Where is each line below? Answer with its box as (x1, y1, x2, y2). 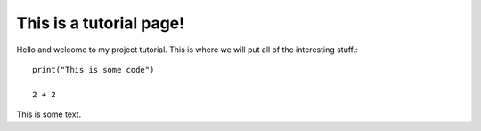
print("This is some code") (32, 65, 155, 74)
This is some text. (16, 109, 82, 119)
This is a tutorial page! (16, 13, 185, 33)
